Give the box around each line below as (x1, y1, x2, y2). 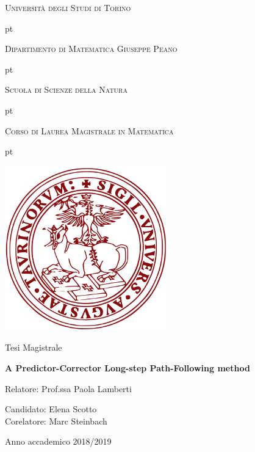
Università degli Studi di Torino (5, 1, 131, 13)
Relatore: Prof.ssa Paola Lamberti (5, 382, 132, 395)
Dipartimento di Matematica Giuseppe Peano (5, 42, 178, 55)
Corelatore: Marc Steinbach (5, 414, 107, 427)
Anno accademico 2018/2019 (5, 435, 112, 448)
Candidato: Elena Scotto (5, 403, 97, 415)
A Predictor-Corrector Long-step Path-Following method (5, 362, 250, 374)
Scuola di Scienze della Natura (5, 83, 127, 96)
